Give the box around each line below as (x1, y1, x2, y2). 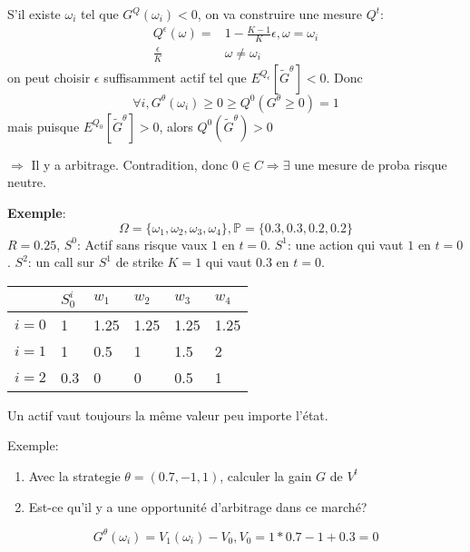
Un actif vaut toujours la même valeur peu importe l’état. (7, 405, 328, 424)
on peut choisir (7, 67, 91, 86)
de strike (115, 252, 163, 271)
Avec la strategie (28, 466, 121, 485)
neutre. (7, 172, 46, 192)
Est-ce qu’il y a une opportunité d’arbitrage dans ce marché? (28, 497, 367, 516)
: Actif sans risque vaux (77, 234, 208, 253)
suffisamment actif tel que (103, 67, 247, 86)
